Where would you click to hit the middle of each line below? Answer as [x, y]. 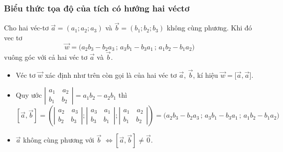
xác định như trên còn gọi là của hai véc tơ [111, 75]
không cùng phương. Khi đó [209, 28]
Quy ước [29, 95]
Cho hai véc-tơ [26, 28]
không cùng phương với [59, 140]
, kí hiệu [206, 75]
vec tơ [13, 38]
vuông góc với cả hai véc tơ [46, 57]
